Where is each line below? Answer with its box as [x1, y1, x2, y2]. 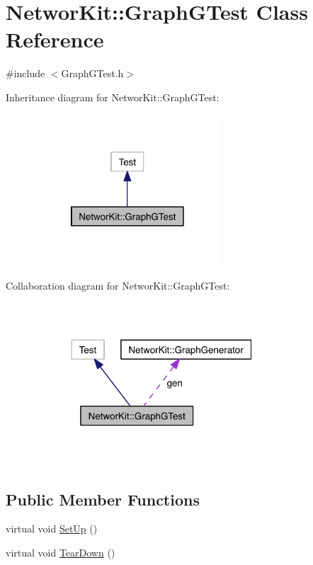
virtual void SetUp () [6, 521, 98, 536]
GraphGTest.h [61, 66, 124, 81]
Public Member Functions [6, 488, 200, 510]
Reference [6, 25, 104, 54]
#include [6, 66, 45, 81]
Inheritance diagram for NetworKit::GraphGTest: [6, 89, 220, 104]
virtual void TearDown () [6, 545, 115, 560]
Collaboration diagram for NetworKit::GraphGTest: [6, 278, 230, 292]
